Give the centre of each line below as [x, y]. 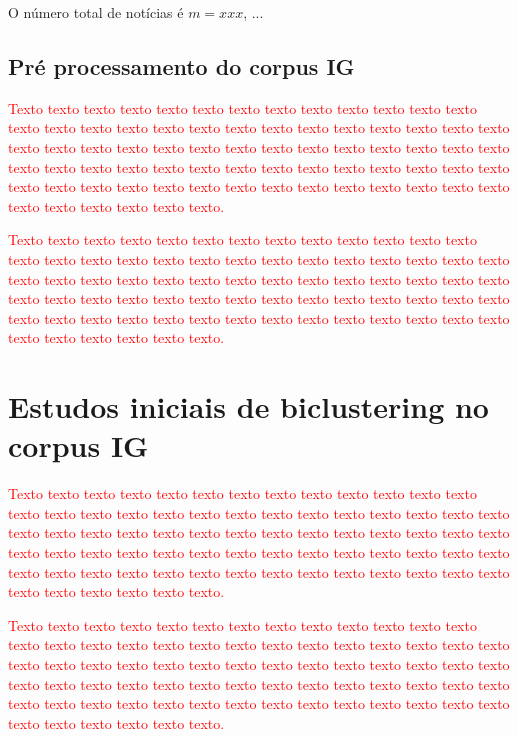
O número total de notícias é [96, 12]
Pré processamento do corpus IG [181, 65]
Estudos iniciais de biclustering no [248, 406]
